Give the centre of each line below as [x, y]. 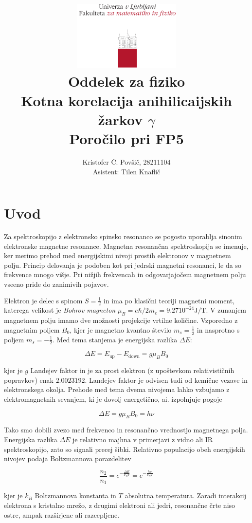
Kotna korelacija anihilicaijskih [126, 100]
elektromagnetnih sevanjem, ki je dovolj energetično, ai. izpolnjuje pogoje [113, 399]
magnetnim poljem [32, 329]
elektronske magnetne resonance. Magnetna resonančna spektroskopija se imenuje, [126, 246]
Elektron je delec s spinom [43, 300]
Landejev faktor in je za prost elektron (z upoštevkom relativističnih [132, 370]
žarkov [120, 119]
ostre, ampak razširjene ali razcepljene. [62, 514]
